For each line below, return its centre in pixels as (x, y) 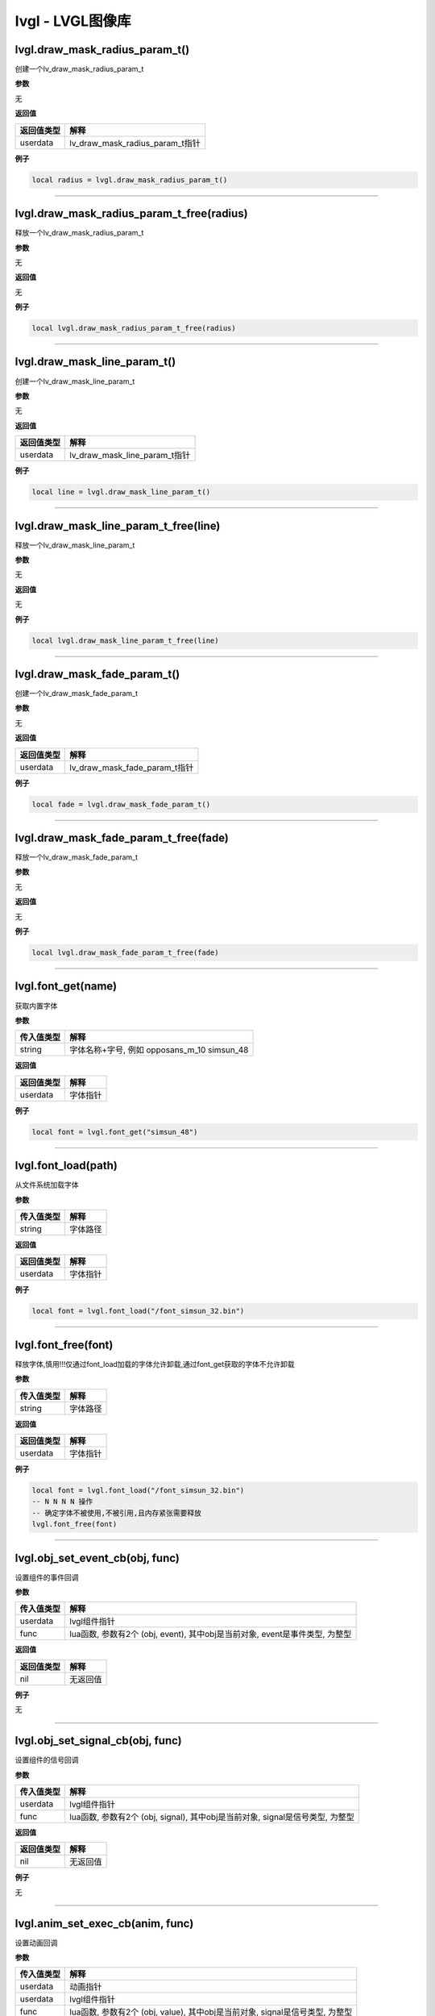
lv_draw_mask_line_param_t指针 (130, 456)
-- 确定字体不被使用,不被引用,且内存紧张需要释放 (116, 1513)
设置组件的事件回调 (47, 1577)
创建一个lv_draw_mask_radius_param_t (79, 69)
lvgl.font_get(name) (66, 987)
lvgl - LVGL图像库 (73, 21)
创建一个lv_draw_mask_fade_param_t (77, 694)
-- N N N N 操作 (62, 1502)
